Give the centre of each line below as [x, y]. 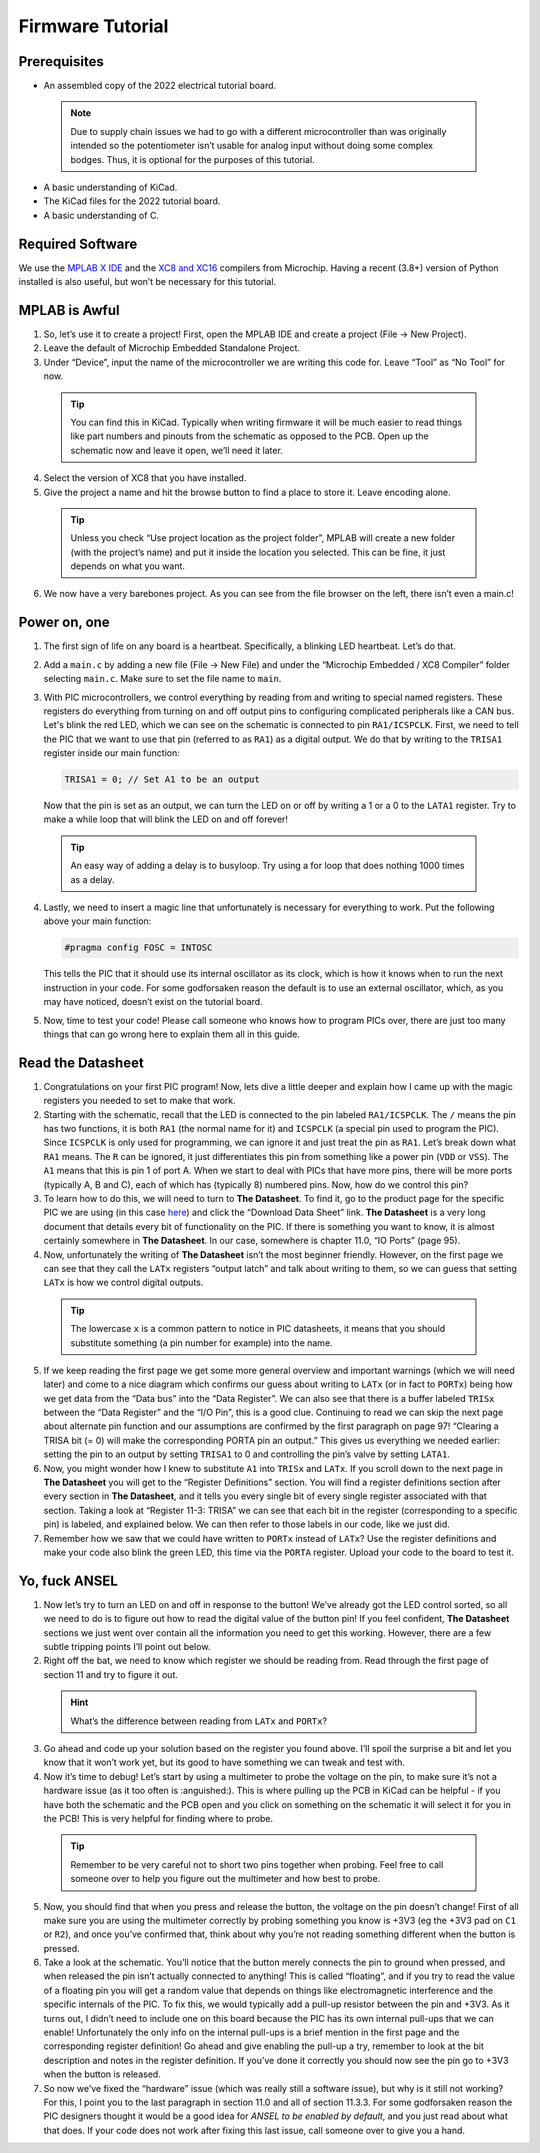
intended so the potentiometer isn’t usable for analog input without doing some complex [252, 146]
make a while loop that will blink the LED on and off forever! [166, 819]
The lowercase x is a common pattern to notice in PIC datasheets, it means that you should [258, 1329]
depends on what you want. [127, 566]
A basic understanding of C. [101, 215]
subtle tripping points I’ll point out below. [127, 1647]
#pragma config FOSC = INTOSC [138, 948]
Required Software [78, 243]
